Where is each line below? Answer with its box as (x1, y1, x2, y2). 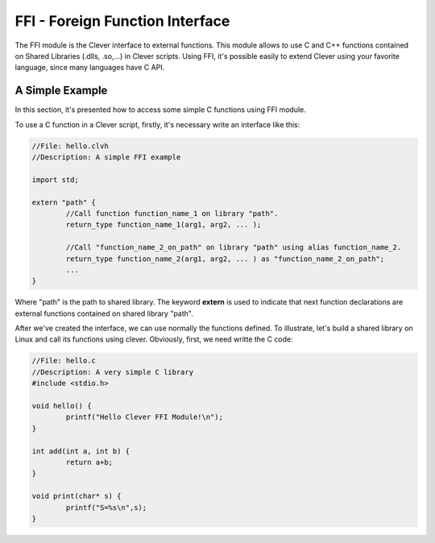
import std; (31, 175, 80, 184)
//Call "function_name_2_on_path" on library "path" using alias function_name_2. (65, 242, 402, 252)
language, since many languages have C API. (14, 63, 165, 73)
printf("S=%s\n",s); (65, 503, 147, 512)
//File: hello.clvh (31, 141, 109, 151)
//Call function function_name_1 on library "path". (65, 209, 279, 218)
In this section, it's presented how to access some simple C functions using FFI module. (14, 105, 306, 114)
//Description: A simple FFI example (31, 153, 181, 161)
